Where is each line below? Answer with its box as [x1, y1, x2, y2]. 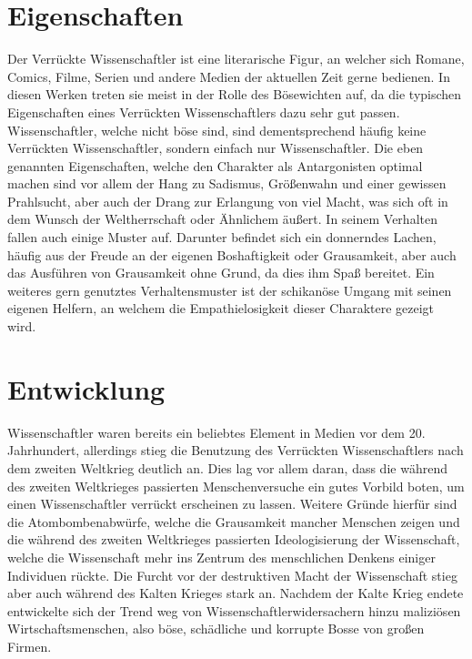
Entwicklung [7, 370, 166, 407]
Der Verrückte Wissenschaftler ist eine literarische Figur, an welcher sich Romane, [7, 49, 465, 68]
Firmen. [7, 636, 52, 655]
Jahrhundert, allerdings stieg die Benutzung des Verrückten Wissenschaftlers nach [7, 441, 464, 460]
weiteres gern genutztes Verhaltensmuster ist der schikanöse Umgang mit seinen [7, 280, 452, 299]
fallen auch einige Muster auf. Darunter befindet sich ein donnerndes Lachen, [7, 228, 437, 247]
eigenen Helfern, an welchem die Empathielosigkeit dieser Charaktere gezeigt [7, 299, 435, 318]
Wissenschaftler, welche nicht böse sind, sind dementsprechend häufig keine [7, 120, 427, 139]
